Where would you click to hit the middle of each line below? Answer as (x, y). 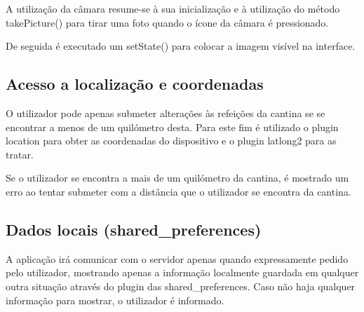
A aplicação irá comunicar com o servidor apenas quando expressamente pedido (177, 258)
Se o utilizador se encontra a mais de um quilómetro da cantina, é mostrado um (177, 178)
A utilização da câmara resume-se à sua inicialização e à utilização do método (173, 8)
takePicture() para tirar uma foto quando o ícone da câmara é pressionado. (167, 22)
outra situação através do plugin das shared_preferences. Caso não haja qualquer (181, 286)
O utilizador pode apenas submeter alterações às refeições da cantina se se (166, 113)
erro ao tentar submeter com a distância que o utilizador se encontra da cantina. (178, 191)
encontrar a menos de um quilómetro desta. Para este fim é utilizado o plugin (172, 127)
